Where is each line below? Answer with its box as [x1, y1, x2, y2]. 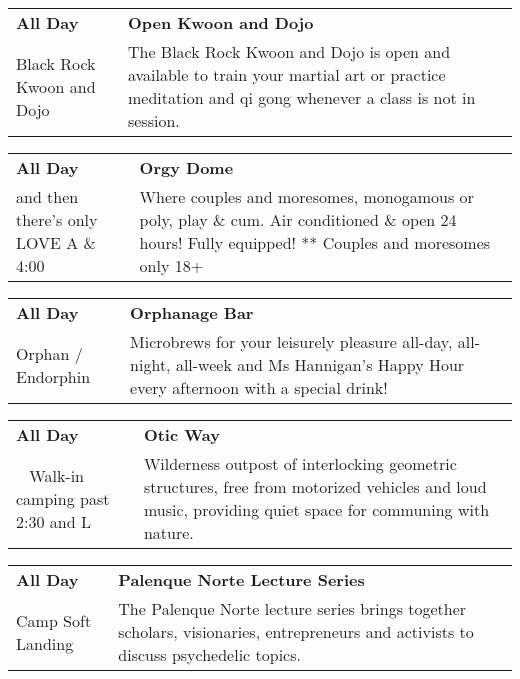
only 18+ [139, 254, 204, 277]
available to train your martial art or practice [127, 63, 446, 86]
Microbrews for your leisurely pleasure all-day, [130, 330, 453, 353]
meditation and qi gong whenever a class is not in [127, 86, 476, 109]
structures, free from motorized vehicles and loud [143, 475, 487, 498]
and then [16, 185, 79, 208]
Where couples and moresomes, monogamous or [139, 185, 474, 208]
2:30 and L [16, 509, 91, 533]
